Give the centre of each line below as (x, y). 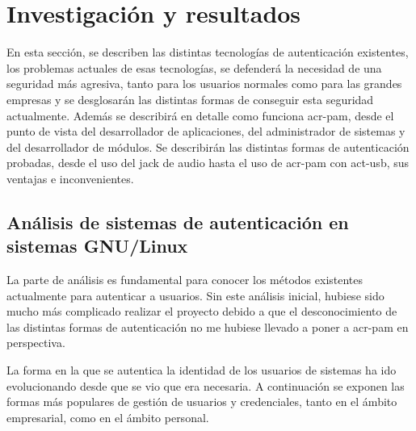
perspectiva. (36, 343)
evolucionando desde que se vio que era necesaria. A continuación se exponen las (206, 385)
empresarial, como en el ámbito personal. (108, 417)
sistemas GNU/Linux (97, 246)
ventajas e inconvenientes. (70, 178)
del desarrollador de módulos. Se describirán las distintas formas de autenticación (208, 146)
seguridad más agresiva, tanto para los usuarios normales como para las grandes (204, 84)
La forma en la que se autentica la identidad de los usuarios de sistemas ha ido (202, 370)
